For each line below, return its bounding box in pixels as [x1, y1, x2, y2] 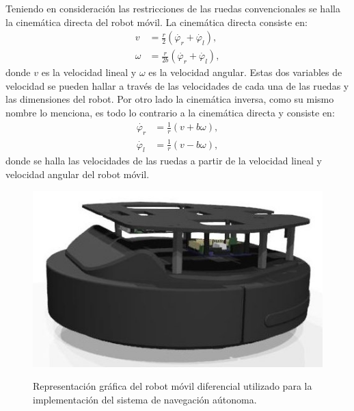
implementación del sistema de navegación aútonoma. [33, 392, 257, 406]
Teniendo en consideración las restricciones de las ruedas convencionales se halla [5, 1, 340, 15]
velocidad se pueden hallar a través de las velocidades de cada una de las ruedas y [5, 78, 349, 92]
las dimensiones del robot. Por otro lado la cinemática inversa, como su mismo [5, 92, 334, 106]
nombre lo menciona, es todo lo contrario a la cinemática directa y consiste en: [5, 105, 335, 120]
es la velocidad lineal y [41, 65, 137, 79]
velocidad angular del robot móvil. [5, 166, 150, 181]
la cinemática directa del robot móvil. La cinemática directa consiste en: [5, 14, 308, 29]
